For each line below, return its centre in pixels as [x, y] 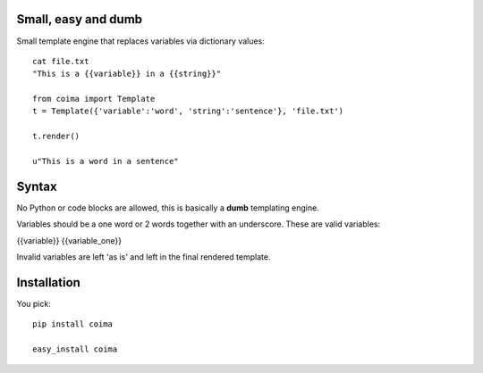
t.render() [56, 137]
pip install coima [73, 324]
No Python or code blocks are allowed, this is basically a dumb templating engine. [168, 207]
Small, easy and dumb [80, 19]
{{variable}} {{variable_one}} [69, 240]
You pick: [34, 304]
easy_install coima [75, 349]
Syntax [37, 186]
